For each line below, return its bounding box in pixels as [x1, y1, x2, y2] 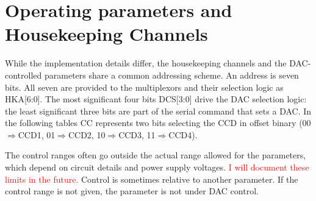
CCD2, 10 [68, 128, 106, 141]
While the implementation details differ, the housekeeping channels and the [5, 57, 287, 69]
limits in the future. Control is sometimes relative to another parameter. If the [5, 172, 298, 185]
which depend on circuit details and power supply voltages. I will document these [5, 161, 309, 174]
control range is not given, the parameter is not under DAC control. [5, 185, 259, 197]
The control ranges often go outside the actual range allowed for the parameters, [5, 149, 306, 161]
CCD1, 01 [18, 128, 56, 141]
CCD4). [168, 128, 198, 141]
